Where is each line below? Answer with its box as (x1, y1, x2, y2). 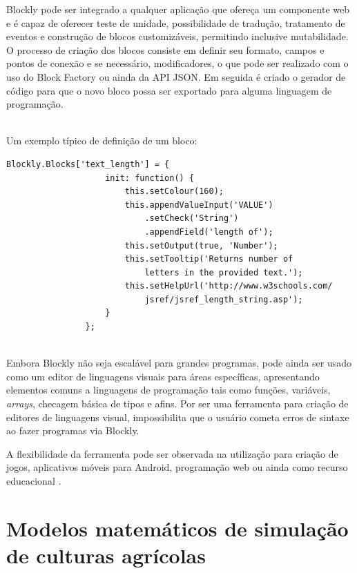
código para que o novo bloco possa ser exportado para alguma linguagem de (6, 83, 332, 97)
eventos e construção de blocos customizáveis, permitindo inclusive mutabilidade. (6, 29, 349, 43)
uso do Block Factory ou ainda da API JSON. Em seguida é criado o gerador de (6, 69, 346, 84)
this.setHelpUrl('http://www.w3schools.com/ (124, 281, 333, 291)
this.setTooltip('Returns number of (124, 254, 293, 264)
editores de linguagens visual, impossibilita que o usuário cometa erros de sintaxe (6, 409, 349, 424)
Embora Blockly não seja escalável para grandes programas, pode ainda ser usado (6, 356, 352, 370)
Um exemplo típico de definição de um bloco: (6, 133, 197, 148)
